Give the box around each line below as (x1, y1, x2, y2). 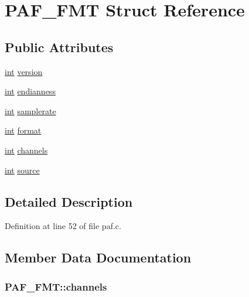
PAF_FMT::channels (5, 279, 107, 293)
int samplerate (5, 104, 56, 117)
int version (5, 65, 43, 77)
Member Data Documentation (5, 248, 192, 267)
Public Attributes (5, 37, 114, 56)
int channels (5, 144, 48, 156)
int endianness (5, 85, 56, 97)
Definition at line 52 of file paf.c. (5, 220, 121, 232)
